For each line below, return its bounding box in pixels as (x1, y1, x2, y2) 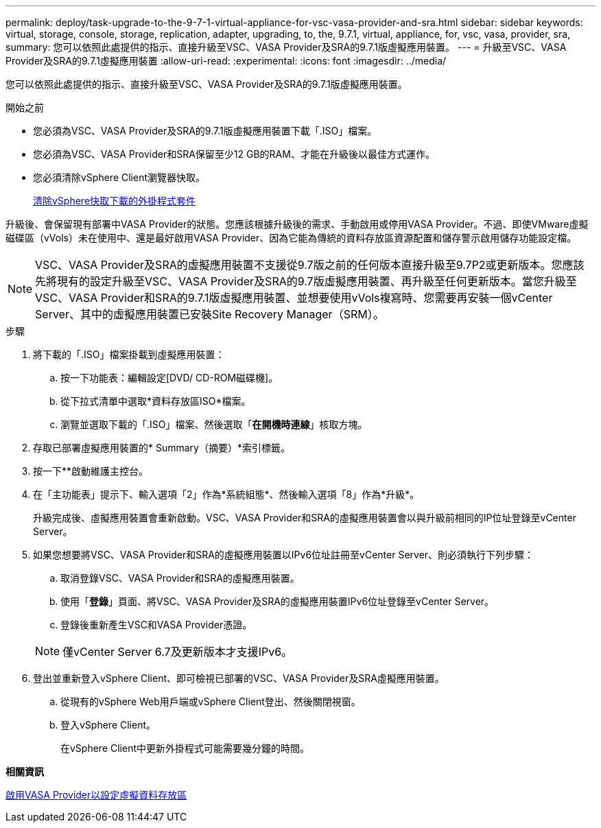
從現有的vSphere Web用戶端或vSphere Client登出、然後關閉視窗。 (60, 696, 361, 707)
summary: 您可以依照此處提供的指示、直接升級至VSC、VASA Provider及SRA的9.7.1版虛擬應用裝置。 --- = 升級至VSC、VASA (5, 41, 567, 53)
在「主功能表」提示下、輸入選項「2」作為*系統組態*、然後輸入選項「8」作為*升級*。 (33, 488, 420, 500)
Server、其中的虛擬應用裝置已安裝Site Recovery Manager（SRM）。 (35, 307, 384, 321)
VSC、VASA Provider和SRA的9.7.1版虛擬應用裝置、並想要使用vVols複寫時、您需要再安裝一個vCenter (35, 291, 553, 305)
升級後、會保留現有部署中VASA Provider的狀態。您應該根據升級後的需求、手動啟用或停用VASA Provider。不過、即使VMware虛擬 (5, 218, 589, 230)
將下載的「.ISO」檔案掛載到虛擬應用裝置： (33, 348, 225, 360)
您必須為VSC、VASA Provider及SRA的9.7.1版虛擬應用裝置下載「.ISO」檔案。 (33, 125, 377, 137)
